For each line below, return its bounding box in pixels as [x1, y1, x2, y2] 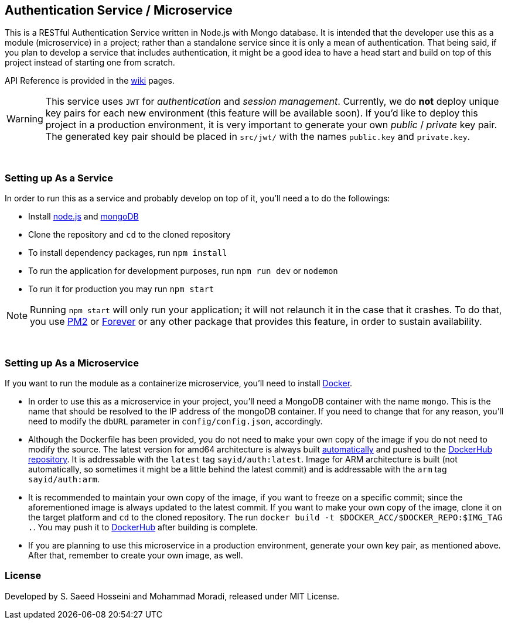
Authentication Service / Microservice [5, 3, 233, 18]
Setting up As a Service [5, 172, 113, 184]
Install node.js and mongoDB [28, 211, 139, 222]
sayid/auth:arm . [28, 474, 100, 484]
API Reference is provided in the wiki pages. [5, 76, 175, 86]
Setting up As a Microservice [5, 356, 139, 369]
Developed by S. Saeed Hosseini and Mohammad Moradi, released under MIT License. [5, 591, 340, 601]
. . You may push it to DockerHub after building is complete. [28, 522, 258, 532]
